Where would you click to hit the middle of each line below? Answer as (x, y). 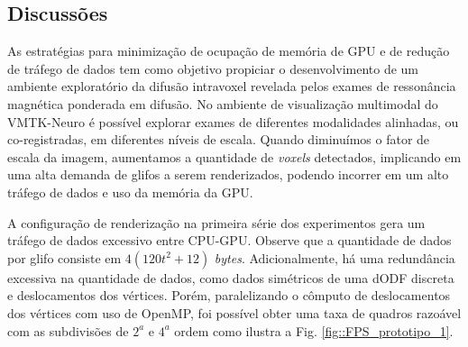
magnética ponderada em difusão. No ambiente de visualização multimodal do (223, 103)
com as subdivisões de (68, 330)
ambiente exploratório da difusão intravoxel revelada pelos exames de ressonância (232, 86)
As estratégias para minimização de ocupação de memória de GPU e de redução (229, 51)
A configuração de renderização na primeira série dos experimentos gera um (216, 222)
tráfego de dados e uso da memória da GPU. (130, 192)
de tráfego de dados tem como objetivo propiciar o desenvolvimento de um (213, 68)
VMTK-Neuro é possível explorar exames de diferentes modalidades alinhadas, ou (233, 121)
